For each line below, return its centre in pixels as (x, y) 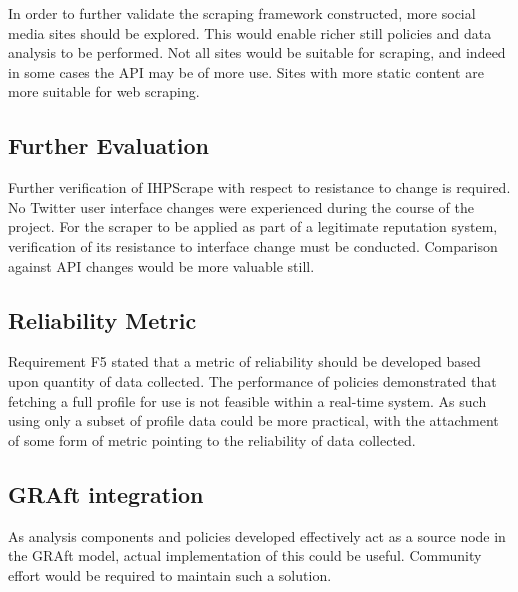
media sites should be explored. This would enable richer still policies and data (250, 32)
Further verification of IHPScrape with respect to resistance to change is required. (259, 187)
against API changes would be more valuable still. (161, 265)
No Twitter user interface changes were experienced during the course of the (241, 206)
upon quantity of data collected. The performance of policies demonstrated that (252, 380)
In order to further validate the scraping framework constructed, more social (242, 13)
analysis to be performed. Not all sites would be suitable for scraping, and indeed (257, 52)
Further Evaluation (108, 145)
